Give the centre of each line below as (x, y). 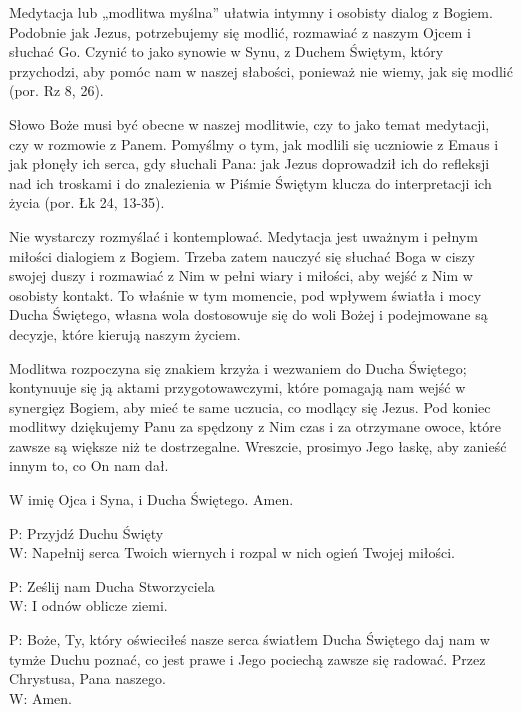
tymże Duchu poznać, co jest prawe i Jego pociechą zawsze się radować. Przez (247, 658)
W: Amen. (41, 697)
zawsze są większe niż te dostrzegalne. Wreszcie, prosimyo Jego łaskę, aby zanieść (258, 445)
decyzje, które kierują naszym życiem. (125, 333)
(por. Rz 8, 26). (56, 90)
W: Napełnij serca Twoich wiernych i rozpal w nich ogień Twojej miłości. (232, 552)
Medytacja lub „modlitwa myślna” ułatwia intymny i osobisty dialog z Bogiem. (251, 12)
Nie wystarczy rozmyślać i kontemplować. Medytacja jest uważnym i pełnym (243, 235)
